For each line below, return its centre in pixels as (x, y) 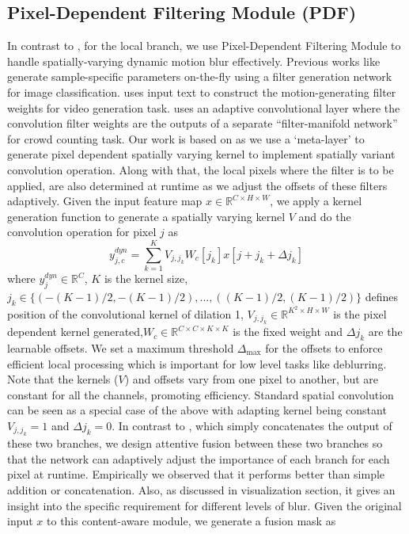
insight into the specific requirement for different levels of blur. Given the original (204, 505)
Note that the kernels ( (63, 379)
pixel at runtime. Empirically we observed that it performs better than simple (196, 474)
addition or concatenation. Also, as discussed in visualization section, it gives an (201, 490)
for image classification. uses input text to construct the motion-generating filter (202, 92)
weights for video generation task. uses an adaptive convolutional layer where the (204, 107)
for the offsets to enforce (324, 347)
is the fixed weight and (288, 332)
